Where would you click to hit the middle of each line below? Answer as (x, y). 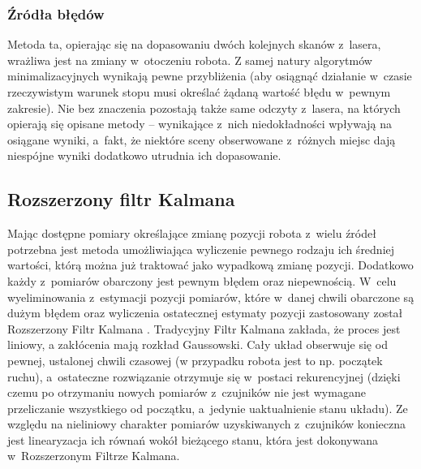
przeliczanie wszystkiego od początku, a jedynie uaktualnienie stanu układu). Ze (208, 408)
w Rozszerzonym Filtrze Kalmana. (94, 456)
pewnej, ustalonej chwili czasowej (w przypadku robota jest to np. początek (195, 360)
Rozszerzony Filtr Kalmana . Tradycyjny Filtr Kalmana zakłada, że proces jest (204, 328)
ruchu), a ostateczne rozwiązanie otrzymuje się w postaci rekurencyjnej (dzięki (204, 376)
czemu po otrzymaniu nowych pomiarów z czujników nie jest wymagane (187, 392)
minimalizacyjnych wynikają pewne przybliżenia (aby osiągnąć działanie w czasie (210, 76)
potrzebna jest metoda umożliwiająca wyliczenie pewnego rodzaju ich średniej (201, 249)
